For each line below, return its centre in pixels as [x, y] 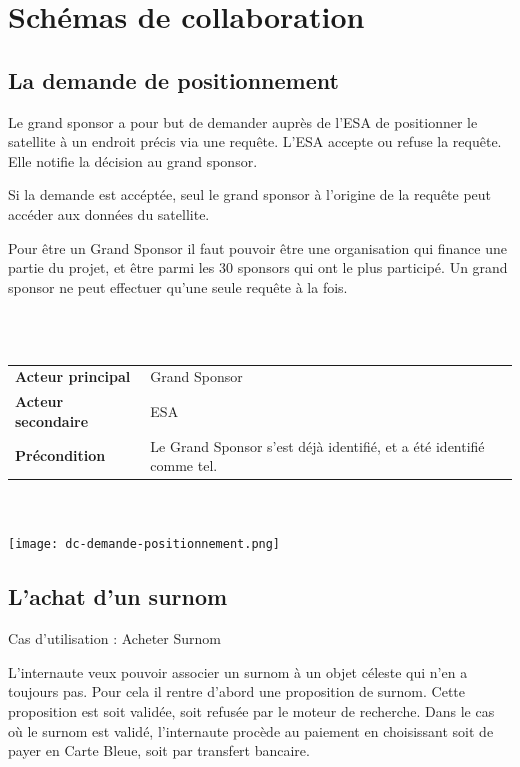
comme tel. [184, 465]
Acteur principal [73, 376]
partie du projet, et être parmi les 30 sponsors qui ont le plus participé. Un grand [258, 267]
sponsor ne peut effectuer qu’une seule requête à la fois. [178, 286]
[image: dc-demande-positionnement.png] [144, 544]
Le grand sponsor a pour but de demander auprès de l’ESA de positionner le [243, 121]
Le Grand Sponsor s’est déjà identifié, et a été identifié [317, 445]
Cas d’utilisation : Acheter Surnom [114, 638]
